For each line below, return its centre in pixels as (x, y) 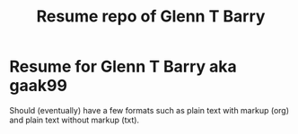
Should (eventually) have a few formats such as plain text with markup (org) (149, 110)
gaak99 (38, 86)
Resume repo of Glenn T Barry (151, 17)
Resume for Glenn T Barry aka (123, 67)
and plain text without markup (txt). (74, 120)
